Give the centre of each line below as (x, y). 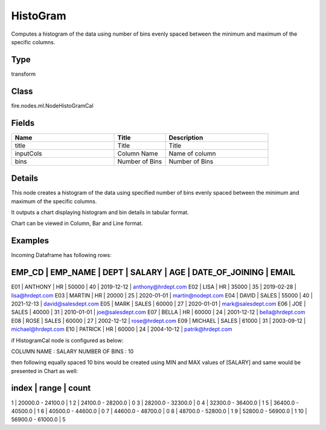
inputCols (28, 153)
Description (186, 137)
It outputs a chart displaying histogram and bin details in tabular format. (100, 212)
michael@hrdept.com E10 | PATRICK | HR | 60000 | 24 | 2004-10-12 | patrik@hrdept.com (122, 329)
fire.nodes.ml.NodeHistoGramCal (52, 105)
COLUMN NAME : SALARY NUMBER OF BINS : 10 (72, 351)
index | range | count (51, 388)
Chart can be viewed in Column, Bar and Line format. (77, 223)
